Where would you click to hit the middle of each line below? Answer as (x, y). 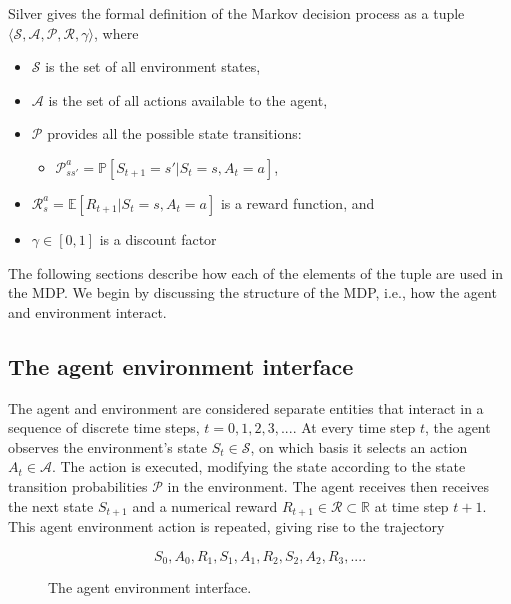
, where (116, 32)
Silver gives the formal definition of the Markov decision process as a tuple (236, 13)
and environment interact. (87, 311)
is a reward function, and (297, 202)
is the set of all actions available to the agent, (188, 99)
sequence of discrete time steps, (104, 427)
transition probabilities (78, 485)
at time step (411, 505)
